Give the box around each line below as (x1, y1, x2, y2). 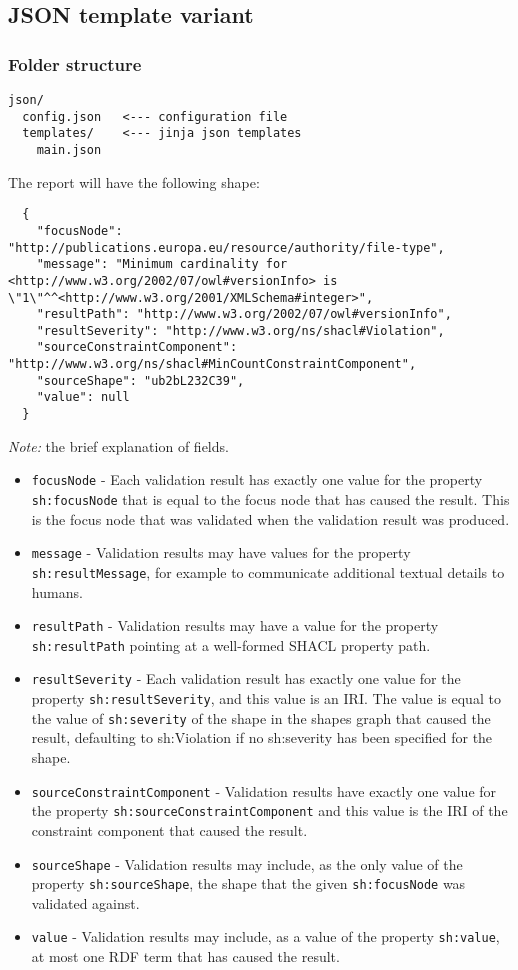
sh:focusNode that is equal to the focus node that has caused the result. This (31, 489, 510, 509)
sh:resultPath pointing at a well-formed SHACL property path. (31, 634, 431, 655)
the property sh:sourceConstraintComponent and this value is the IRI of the (31, 800, 508, 821)
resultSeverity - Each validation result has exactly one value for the (31, 668, 461, 689)
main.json (36, 142, 102, 157)
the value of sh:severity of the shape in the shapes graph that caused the (31, 707, 491, 728)
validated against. (31, 892, 140, 913)
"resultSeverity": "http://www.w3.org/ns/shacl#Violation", (36, 323, 445, 338)
